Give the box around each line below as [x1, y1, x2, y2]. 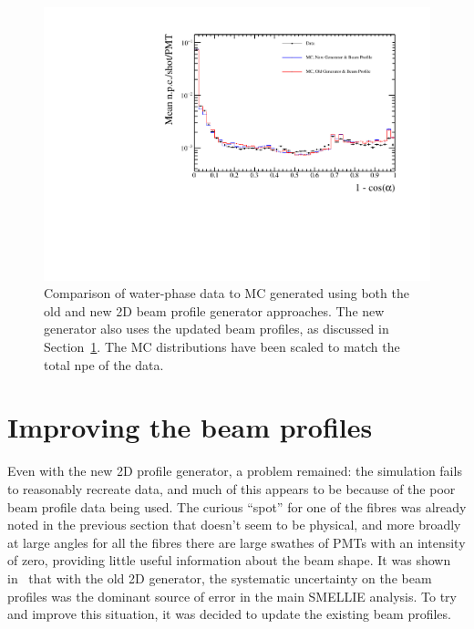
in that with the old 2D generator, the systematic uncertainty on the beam [7, 568, 432, 587]
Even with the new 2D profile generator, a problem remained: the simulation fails [7, 461, 462, 480]
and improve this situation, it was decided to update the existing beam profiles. [7, 604, 451, 624]
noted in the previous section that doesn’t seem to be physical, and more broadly [7, 515, 461, 534]
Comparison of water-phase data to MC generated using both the [44, 284, 409, 303]
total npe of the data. [44, 355, 164, 374]
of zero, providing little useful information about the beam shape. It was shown [7, 551, 451, 570]
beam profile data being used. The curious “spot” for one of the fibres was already [7, 497, 467, 516]
